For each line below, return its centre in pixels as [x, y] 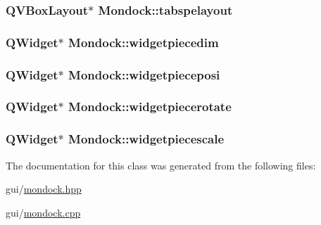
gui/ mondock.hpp [44, 189]
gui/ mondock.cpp [43, 212]
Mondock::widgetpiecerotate [150, 107]
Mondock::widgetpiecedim [144, 42]
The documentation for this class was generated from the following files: [161, 165]
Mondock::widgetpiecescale [146, 139]
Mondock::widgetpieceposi [144, 74]
